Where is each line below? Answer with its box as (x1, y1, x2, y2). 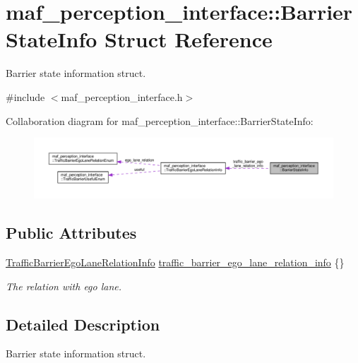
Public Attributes (6, 222, 137, 244)
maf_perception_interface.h (61, 89, 183, 104)
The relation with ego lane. (6, 278, 122, 293)
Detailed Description (6, 313, 160, 335)
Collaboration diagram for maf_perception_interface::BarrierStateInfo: (6, 113, 314, 128)
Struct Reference (105, 25, 273, 54)
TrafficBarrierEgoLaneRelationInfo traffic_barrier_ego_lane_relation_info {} (6, 255, 345, 270)
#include (6, 89, 45, 104)
